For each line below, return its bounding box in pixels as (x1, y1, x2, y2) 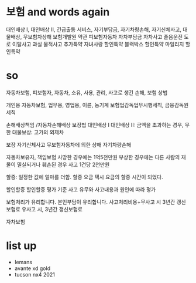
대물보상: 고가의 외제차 (12, 129, 64, 136)
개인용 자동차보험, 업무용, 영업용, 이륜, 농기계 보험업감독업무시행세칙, (6, 101, 164, 109)
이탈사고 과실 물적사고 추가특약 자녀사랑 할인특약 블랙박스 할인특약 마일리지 (12, 41, 184, 48)
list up (6, 239, 37, 252)
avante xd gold (14, 265, 51, 272)
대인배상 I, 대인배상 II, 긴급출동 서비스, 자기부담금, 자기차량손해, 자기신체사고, (6, 26, 182, 33)
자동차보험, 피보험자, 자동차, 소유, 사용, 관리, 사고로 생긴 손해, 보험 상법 (6, 89, 168, 96)
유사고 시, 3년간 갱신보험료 (21, 205, 83, 213)
